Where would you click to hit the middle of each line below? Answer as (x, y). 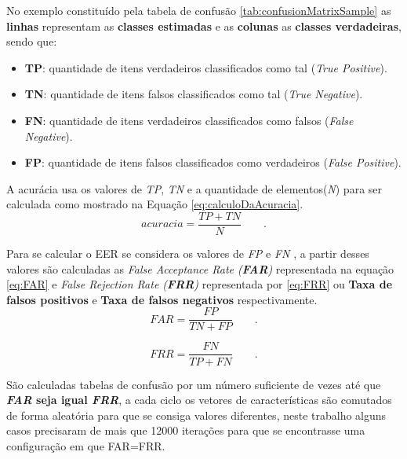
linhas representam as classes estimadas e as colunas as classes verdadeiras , (204, 26)
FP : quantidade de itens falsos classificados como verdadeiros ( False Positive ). (213, 162)
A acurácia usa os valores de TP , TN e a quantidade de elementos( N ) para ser (194, 188)
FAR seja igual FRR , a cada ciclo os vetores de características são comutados (199, 400)
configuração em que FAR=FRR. (86, 445)
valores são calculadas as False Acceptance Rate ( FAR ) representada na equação (200, 268)
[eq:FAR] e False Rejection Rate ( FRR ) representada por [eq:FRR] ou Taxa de (200, 284)
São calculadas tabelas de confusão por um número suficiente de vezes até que (194, 384)
